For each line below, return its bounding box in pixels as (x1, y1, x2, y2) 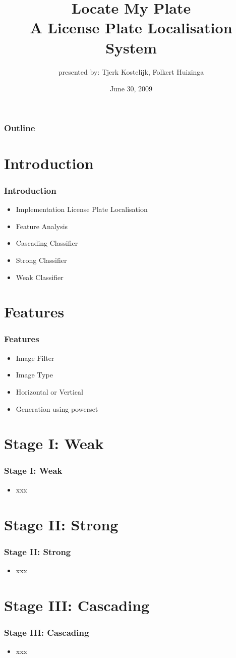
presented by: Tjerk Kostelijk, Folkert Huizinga (58, 66, 204, 77)
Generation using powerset (16, 403, 98, 414)
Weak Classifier (16, 271, 64, 282)
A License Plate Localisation (30, 17, 232, 38)
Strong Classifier (16, 254, 67, 265)
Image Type (16, 369, 53, 380)
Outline (4, 121, 35, 134)
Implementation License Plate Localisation (16, 204, 148, 214)
